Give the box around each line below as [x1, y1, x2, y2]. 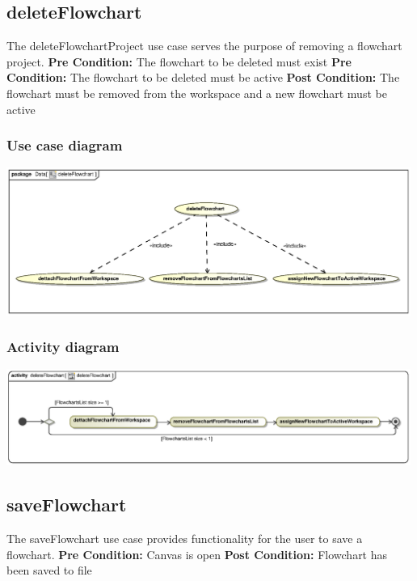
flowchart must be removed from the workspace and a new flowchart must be [6, 84, 387, 101]
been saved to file [6, 562, 92, 579]
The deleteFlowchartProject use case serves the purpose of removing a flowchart [6, 37, 402, 54]
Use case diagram [6, 135, 123, 155]
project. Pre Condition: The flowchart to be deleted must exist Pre [6, 53, 352, 70]
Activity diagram [6, 337, 120, 357]
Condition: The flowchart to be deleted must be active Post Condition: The [6, 69, 400, 86]
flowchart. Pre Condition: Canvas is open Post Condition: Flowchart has [6, 545, 388, 562]
